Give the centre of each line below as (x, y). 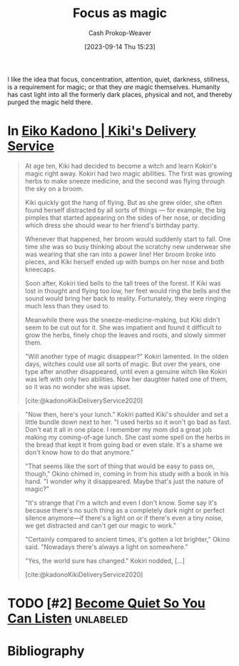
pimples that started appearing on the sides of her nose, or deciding (125, 217)
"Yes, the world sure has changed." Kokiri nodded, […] (105, 560)
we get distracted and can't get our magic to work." (101, 525)
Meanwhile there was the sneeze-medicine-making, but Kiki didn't (122, 320)
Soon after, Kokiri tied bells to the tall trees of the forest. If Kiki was (123, 283)
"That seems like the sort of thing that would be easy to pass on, (120, 466)
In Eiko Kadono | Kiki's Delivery (102, 131)
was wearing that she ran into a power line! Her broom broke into (120, 254)
